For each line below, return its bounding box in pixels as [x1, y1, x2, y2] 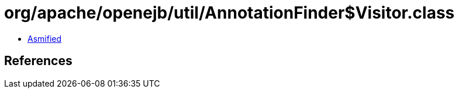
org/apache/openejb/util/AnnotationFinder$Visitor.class [4, 3, 455, 23]
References [4, 53, 73, 69]
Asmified [27, 33, 62, 44]
